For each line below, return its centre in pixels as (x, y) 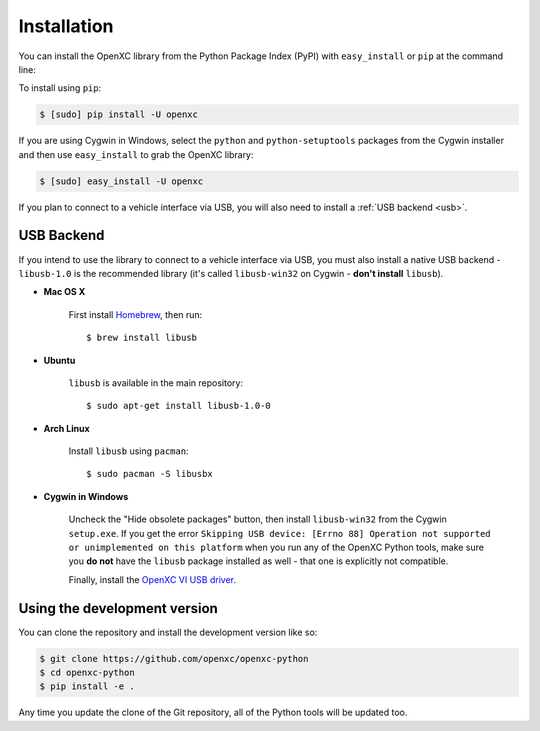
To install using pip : (60, 88)
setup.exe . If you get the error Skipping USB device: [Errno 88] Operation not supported (280, 533)
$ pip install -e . (87, 686)
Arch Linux (66, 428)
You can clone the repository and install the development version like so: (168, 632)
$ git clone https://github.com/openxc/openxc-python (174, 658)
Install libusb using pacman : (128, 451)
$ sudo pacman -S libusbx (150, 474)
